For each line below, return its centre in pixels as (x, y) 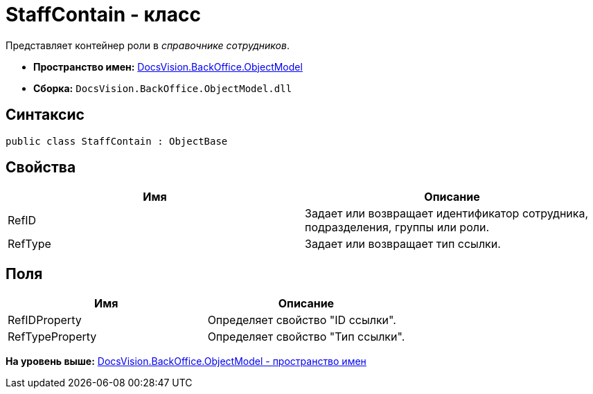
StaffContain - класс (103, 15)
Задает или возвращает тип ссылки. (403, 244)
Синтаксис (45, 115)
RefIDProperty (45, 320)
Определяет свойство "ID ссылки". (302, 320)
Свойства (41, 168)
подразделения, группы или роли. (397, 227)
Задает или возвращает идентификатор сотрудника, (447, 214)
